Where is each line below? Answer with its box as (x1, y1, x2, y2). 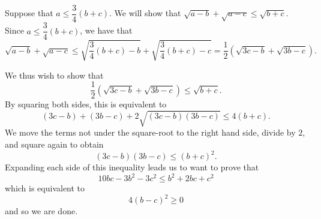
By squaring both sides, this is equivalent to (5, 98, 167, 110)
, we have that (80, 24, 133, 37)
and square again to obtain (5, 138, 104, 151)
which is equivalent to (5, 182, 85, 194)
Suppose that (5, 7, 53, 19)
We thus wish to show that (5, 68, 104, 81)
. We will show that (109, 7, 181, 19)
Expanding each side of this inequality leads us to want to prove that (5, 161, 259, 173)
